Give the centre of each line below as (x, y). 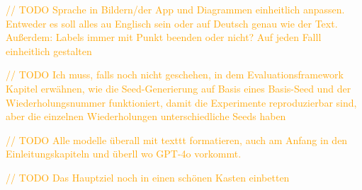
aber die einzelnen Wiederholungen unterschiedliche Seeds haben (146, 116)
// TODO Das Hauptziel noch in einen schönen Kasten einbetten (148, 177)
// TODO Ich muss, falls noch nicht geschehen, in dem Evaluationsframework (175, 75)
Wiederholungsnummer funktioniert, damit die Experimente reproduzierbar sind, (181, 102)
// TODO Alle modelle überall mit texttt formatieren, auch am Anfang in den (177, 139)
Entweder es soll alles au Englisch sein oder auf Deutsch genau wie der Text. (172, 23)
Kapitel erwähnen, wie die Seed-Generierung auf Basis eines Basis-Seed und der (179, 88)
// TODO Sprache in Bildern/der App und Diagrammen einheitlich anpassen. (175, 9)
